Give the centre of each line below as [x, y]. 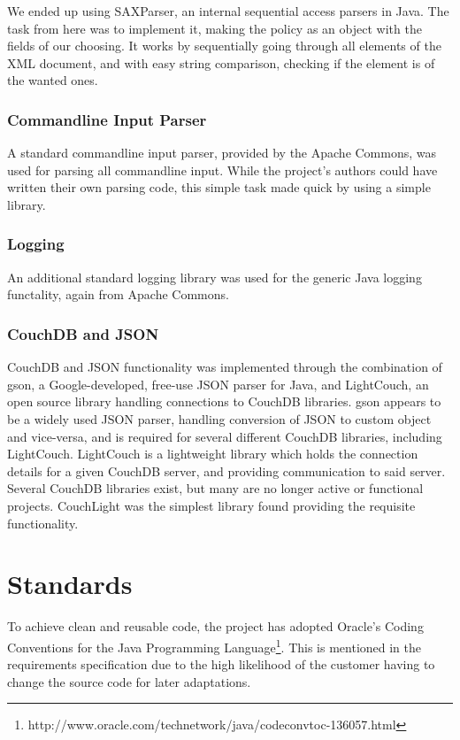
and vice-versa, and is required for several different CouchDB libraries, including [225, 436]
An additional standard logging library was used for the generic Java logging [215, 277]
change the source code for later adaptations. [129, 681]
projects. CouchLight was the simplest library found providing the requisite [211, 505]
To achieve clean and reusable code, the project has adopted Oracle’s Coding [215, 626]
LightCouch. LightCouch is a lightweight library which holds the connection [213, 454]
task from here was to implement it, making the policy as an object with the [215, 28]
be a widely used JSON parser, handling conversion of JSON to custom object [219, 418]
